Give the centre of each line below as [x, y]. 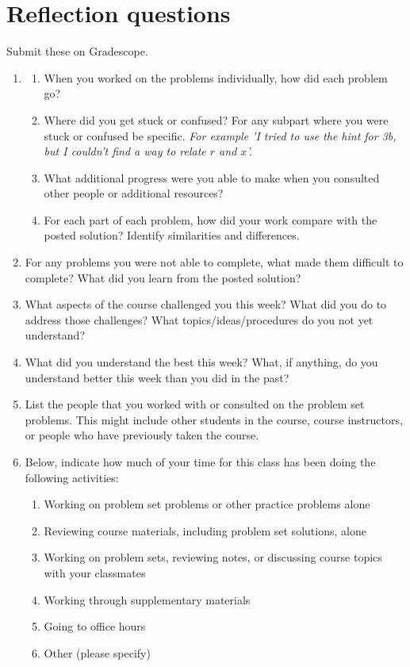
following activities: [72, 477]
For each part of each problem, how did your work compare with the [211, 219]
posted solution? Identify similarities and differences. [172, 235]
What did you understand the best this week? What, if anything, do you [201, 362]
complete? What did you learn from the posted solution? [163, 277]
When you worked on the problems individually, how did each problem [216, 77]
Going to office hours [95, 626]
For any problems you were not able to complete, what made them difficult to [214, 262]
